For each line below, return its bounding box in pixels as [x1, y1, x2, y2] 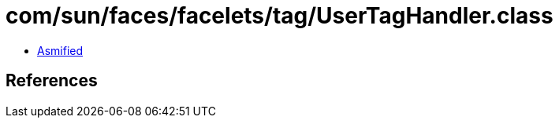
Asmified [37, 43, 84, 57]
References [6, 71, 98, 91]
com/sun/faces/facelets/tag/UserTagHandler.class [6, 2, 553, 29]
